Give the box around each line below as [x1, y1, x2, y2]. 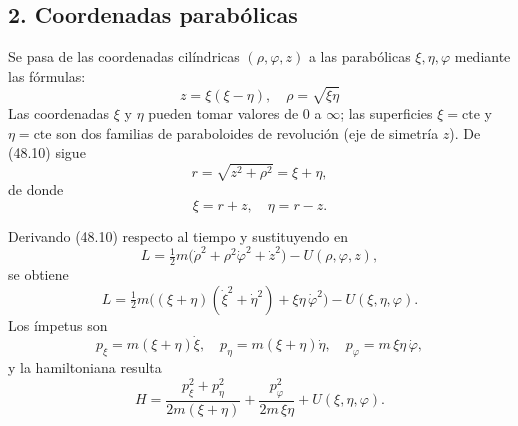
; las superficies [340, 102, 433, 123]
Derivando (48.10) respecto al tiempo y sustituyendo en [8, 225, 349, 246]
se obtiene [8, 264, 69, 284]
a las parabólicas [308, 46, 411, 67]
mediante [454, 46, 511, 67]
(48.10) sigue [8, 142, 86, 163]
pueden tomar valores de [148, 102, 299, 123]
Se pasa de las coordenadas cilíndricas [8, 46, 240, 67]
